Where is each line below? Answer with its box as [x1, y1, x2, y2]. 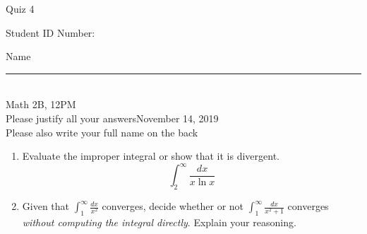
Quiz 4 [6, 1, 35, 16]
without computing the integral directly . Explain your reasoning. [22, 214, 296, 229]
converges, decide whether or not [102, 199, 244, 213]
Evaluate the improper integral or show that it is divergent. [22, 148, 279, 163]
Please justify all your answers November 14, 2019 [6, 110, 219, 125]
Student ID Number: [6, 25, 95, 40]
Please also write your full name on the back [6, 124, 198, 139]
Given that [22, 199, 70, 213]
